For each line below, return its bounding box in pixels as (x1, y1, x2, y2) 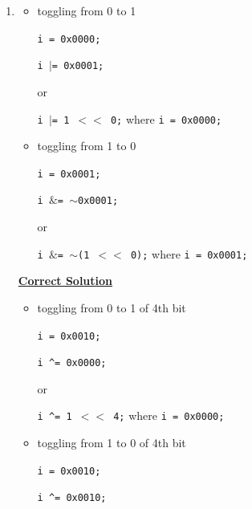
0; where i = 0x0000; (110, 110, 222, 127)
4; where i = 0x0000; (113, 407, 225, 424)
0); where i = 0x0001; (130, 245, 248, 262)
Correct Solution (18, 272, 113, 289)
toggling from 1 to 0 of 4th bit (37, 434, 186, 451)
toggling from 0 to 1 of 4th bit (37, 299, 186, 316)
